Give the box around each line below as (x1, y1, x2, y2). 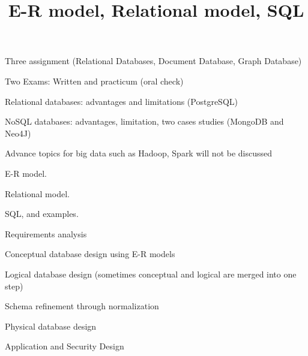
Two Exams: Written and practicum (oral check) (5, 74, 184, 87)
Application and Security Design (5, 340, 124, 352)
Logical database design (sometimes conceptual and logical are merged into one (5, 267, 297, 280)
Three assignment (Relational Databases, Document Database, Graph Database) (5, 55, 302, 67)
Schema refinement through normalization (5, 300, 159, 312)
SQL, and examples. (5, 207, 79, 220)
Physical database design (5, 319, 97, 332)
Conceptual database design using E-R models (5, 248, 175, 260)
